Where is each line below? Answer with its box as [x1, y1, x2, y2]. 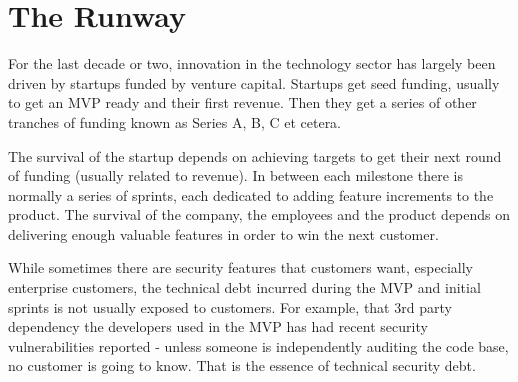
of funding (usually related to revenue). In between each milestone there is [8, 165, 463, 186]
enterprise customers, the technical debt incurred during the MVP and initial [8, 277, 481, 298]
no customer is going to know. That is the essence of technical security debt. [8, 355, 476, 376]
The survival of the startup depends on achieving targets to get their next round [8, 145, 502, 166]
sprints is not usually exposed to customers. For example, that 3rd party [8, 296, 452, 317]
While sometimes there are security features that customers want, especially [8, 257, 473, 278]
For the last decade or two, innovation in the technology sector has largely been [8, 53, 496, 74]
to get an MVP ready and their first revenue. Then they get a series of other [8, 92, 477, 113]
